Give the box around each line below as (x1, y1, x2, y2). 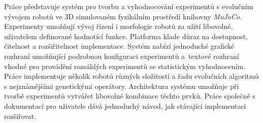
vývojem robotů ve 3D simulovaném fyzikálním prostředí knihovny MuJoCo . (4, 11, 242, 21)
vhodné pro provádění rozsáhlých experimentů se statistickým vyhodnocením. (4, 60, 245, 71)
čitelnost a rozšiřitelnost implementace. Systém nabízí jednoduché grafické (4, 41, 235, 51)
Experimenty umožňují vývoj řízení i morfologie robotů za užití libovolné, (4, 21, 233, 32)
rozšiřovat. (4, 110, 37, 121)
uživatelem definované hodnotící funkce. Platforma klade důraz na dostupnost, (4, 30, 248, 41)
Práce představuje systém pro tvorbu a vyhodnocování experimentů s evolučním (4, 1, 253, 11)
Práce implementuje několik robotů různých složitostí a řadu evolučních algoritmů (4, 71, 259, 81)
